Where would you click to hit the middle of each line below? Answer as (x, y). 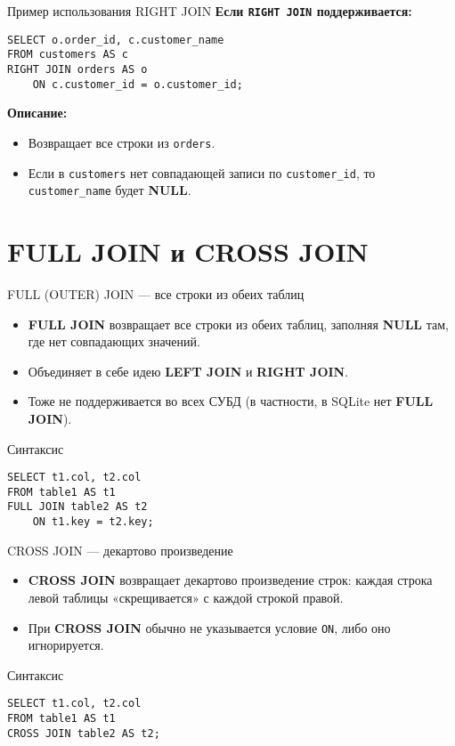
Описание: (37, 113)
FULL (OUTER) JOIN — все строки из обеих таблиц (156, 293)
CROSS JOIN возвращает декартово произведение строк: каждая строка (230, 580)
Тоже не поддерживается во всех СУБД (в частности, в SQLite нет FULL (231, 401)
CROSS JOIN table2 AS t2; (84, 733)
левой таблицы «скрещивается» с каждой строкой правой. (186, 597)
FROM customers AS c (68, 55)
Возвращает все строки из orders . (122, 142)
